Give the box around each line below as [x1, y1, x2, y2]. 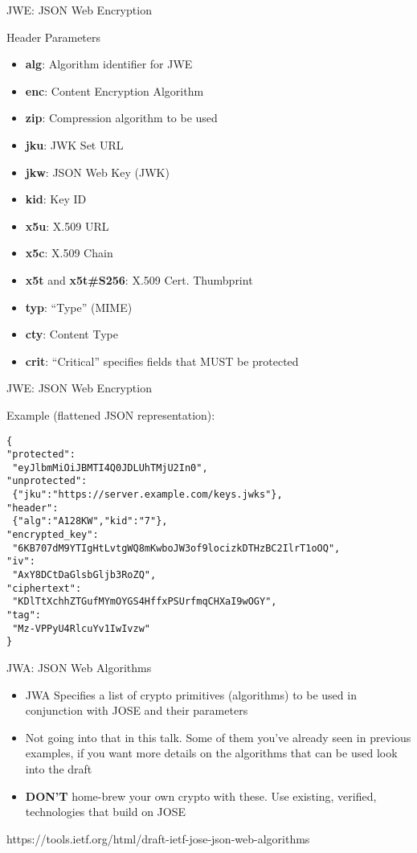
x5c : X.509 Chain [25, 244, 113, 261]
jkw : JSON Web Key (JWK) [25, 163, 170, 180]
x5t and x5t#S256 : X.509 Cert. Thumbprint [25, 271, 253, 288]
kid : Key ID [25, 191, 87, 207]
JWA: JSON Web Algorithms [6, 659, 152, 675]
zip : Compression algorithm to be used [25, 109, 218, 126]
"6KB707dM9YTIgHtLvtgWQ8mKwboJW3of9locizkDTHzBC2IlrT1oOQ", [12, 542, 341, 554]
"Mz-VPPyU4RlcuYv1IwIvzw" [12, 622, 150, 634]
